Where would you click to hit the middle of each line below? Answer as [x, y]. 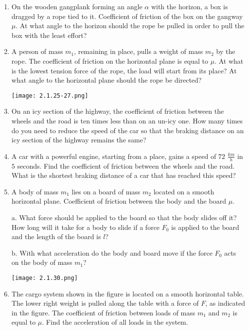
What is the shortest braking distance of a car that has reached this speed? [124, 175]
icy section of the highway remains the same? [79, 140]
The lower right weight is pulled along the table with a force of [105, 303]
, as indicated [225, 303]
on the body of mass [42, 262]
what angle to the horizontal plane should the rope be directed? [107, 80]
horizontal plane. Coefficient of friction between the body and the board [119, 201]
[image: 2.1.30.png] [44, 278]
